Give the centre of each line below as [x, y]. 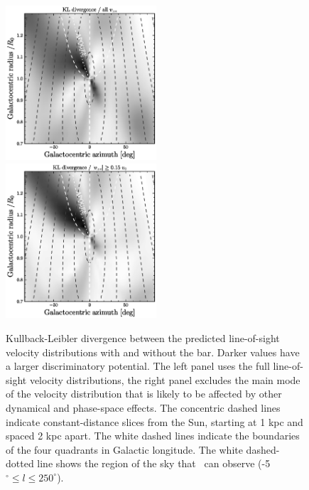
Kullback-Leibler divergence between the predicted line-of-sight [143, 338]
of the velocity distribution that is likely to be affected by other [144, 394]
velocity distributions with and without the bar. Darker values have [153, 352]
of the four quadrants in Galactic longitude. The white [124, 449]
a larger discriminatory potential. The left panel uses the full [138, 366]
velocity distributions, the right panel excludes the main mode [165, 379]
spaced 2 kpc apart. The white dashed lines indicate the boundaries [153, 436]
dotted [20, 463]
